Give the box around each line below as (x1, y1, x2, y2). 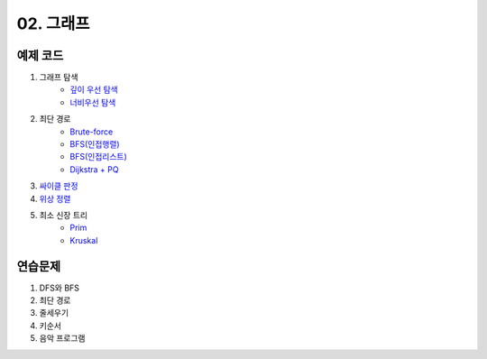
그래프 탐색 (39, 72, 78, 83)
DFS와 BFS (39, 282, 80, 293)
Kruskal (69, 235, 98, 245)
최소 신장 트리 (39, 209, 88, 220)
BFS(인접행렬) (69, 139, 121, 150)
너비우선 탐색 (69, 97, 116, 107)
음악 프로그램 (39, 333, 86, 344)
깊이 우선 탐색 (69, 84, 119, 95)
